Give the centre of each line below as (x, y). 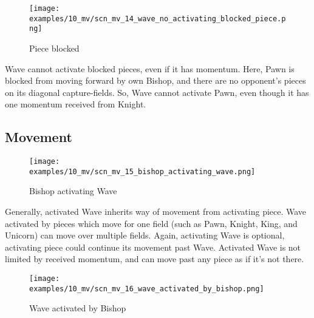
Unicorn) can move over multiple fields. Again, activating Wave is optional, (145, 235)
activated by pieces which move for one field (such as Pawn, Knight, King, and (151, 223)
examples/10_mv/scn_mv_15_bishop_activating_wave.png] (142, 171)
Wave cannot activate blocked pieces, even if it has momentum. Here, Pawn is (150, 68)
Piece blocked (54, 48)
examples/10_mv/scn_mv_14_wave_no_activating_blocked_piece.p (158, 19)
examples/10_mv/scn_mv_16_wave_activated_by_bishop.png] (147, 289)
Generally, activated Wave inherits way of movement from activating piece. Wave (156, 211)
